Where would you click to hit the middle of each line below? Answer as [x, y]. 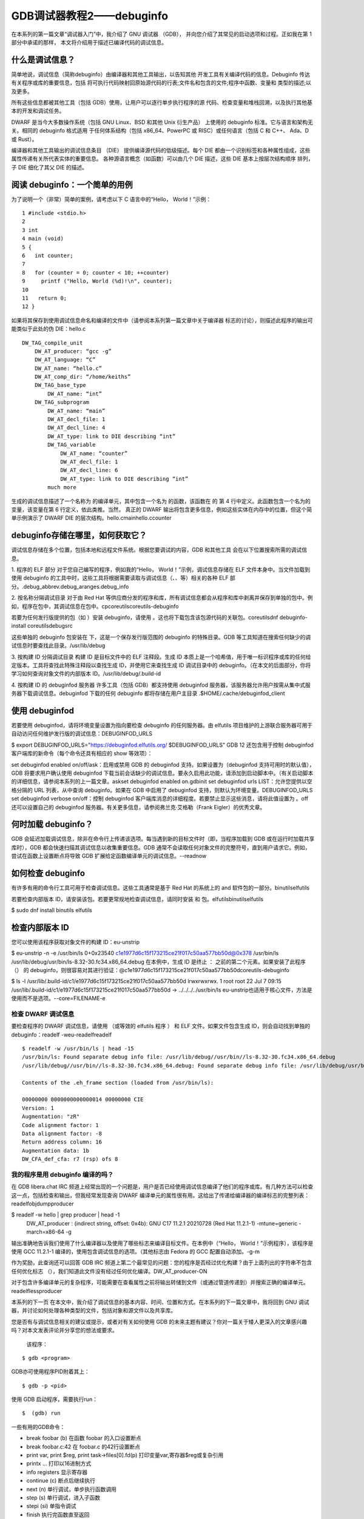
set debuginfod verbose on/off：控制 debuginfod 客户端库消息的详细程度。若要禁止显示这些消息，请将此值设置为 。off [160, 798]
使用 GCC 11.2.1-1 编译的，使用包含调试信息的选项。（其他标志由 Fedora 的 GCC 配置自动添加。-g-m [136, 1252]
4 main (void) [43, 239]
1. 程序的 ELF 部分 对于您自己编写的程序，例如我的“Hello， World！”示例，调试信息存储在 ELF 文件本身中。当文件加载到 [161, 570]
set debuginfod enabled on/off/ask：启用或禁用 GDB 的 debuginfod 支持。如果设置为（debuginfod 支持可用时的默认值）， [163, 764]
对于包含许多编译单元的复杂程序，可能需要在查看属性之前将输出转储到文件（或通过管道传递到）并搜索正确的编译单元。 [160, 1283]
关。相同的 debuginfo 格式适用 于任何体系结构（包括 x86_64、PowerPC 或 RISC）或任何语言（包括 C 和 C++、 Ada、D [160, 131]
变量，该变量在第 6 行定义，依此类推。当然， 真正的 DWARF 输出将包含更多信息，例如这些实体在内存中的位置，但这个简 [162, 509]
